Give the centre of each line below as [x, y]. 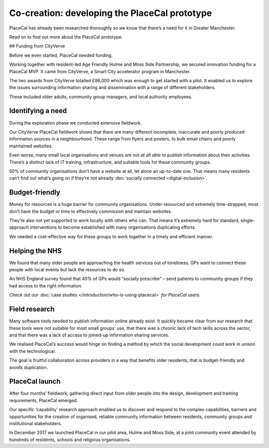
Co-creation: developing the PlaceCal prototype [111, 13]
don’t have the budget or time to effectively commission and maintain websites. [91, 211]
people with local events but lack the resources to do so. [67, 270]
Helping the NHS [35, 251]
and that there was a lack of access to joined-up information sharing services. [89, 335]
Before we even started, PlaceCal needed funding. [61, 55]
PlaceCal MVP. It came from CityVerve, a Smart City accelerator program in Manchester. [100, 71]
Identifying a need [38, 111]
